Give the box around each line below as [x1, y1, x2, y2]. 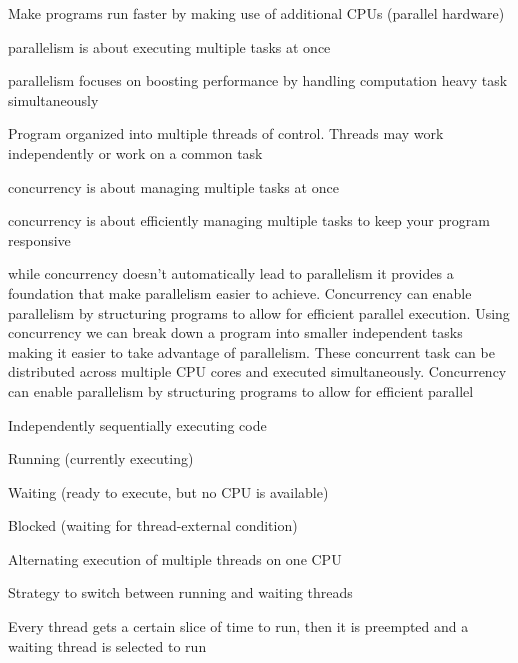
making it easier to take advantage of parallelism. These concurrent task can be [8, 341, 495, 362]
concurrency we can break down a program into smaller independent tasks [8, 322, 463, 343]
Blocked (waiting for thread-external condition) [8, 515, 298, 536]
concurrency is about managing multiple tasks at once [8, 176, 339, 197]
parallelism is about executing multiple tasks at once [8, 36, 331, 57]
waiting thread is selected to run [8, 635, 207, 656]
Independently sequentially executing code [8, 414, 267, 435]
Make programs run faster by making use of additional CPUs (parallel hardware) [8, 3, 505, 23]
